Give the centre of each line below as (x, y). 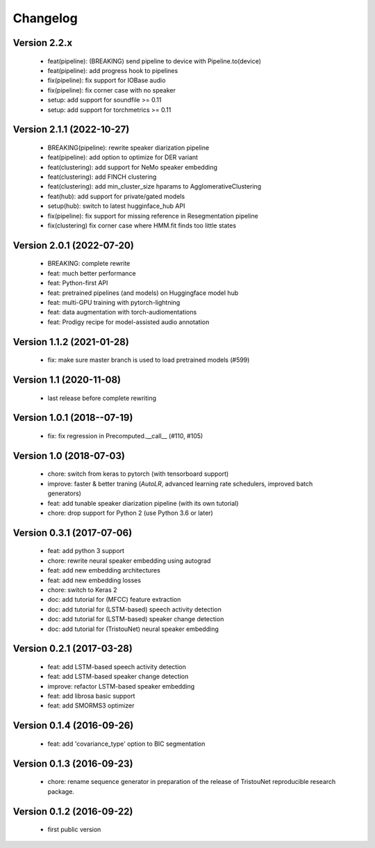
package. (61, 791)
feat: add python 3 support (86, 551)
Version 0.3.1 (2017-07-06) (73, 533)
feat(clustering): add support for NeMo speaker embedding (133, 167)
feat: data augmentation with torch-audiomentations (122, 312)
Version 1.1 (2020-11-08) (67, 380)
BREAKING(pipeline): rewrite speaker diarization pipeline (128, 147)
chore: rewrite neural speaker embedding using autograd (129, 561)
